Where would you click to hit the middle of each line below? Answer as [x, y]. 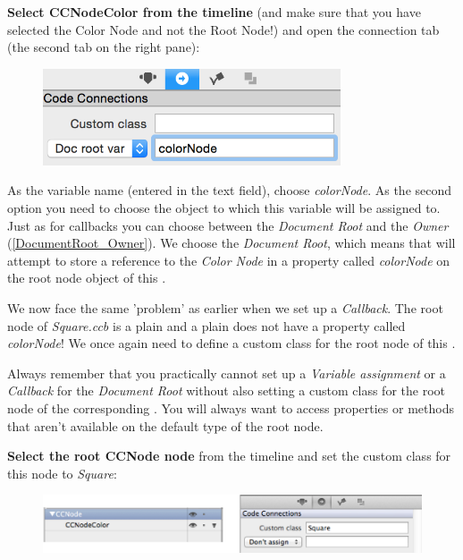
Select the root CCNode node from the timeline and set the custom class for [229, 456]
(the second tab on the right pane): [104, 47]
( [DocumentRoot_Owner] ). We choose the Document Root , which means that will [231, 243]
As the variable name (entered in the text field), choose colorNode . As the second [230, 190]
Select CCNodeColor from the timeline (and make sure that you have [214, 12]
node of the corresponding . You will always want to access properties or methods [231, 408]
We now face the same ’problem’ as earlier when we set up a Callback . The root [225, 308]
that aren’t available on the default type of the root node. [165, 425]
